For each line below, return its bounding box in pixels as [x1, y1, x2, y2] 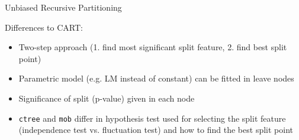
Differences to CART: [5, 21, 83, 33]
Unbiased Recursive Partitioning [5, 1, 122, 13]
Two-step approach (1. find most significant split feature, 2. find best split [18, 41, 287, 53]
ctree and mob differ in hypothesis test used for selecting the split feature [18, 112, 286, 124]
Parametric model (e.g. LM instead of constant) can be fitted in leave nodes [18, 72, 294, 84]
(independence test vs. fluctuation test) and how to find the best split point [18, 123, 293, 136]
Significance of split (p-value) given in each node [18, 92, 195, 104]
